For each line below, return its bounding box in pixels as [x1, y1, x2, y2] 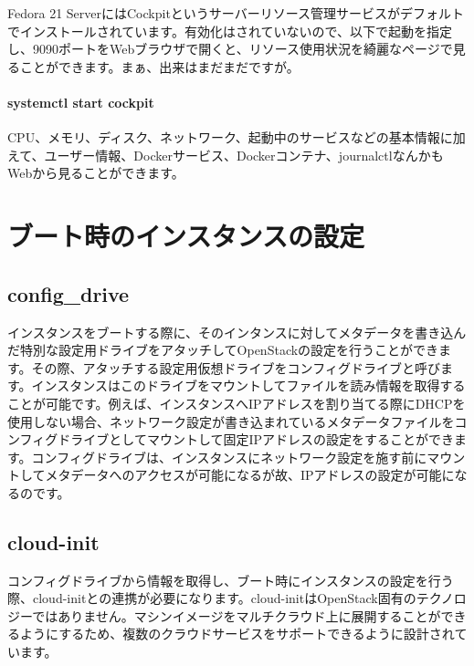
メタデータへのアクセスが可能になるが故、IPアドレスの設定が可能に [45, 465, 455, 484]
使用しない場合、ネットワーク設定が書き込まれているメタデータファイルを [7, 411, 455, 431]
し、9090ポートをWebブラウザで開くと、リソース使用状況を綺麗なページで [7, 39, 453, 58]
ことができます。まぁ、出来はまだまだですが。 [19, 57, 300, 76]
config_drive [7, 279, 130, 307]
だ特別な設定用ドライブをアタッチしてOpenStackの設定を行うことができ [7, 340, 439, 359]
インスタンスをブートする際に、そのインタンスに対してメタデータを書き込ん [7, 322, 467, 341]
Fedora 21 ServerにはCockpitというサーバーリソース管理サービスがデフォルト [7, 4, 464, 22]
